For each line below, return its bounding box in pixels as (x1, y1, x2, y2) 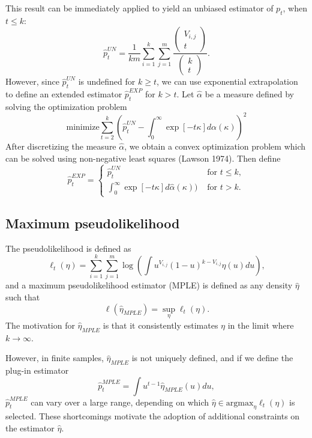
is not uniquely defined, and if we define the (131, 351, 293, 364)
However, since (5, 75, 59, 88)
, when (283, 2, 307, 14)
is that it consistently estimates (103, 318, 218, 331)
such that (5, 291, 40, 303)
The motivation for (5, 318, 75, 331)
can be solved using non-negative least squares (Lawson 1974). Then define (5, 151, 281, 164)
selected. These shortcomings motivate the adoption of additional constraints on (5, 410, 300, 422)
